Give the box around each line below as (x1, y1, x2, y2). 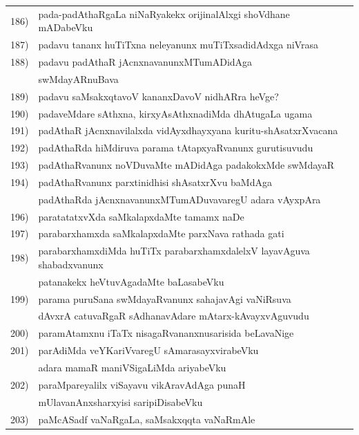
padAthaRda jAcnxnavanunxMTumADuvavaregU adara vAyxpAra (38, 192, 321, 206)
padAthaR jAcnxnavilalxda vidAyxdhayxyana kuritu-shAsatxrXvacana (38, 123, 338, 138)
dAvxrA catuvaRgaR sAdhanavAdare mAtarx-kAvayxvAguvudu (38, 308, 309, 323)
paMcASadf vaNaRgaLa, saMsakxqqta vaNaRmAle (38, 411, 255, 426)
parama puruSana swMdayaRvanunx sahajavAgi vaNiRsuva (38, 291, 291, 306)
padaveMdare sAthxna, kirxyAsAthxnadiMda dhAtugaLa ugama (38, 106, 313, 120)
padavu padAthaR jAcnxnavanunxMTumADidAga (38, 55, 253, 69)
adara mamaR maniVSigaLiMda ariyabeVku (38, 360, 226, 374)
